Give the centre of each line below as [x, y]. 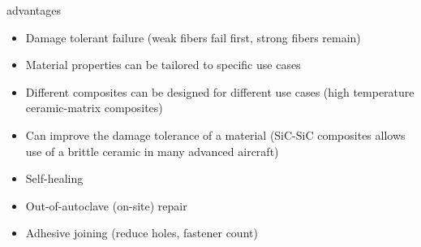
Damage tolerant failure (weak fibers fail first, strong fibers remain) [193, 37]
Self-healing [54, 178]
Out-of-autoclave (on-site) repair [106, 205]
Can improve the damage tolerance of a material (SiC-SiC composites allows [215, 134]
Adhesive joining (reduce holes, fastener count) [142, 233]
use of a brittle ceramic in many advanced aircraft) [152, 151]
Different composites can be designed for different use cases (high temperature [220, 91]
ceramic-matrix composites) [94, 108]
